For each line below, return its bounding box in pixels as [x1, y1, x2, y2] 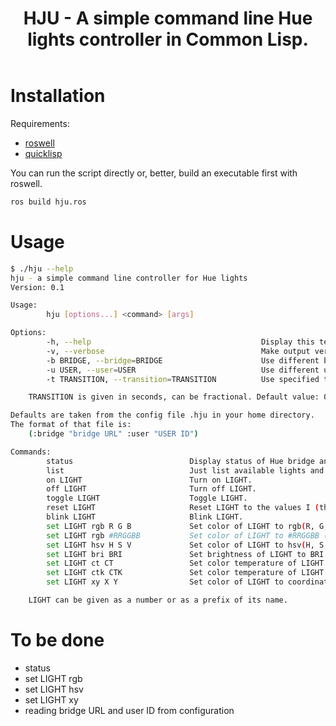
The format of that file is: [10, 420, 132, 430]
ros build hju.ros [10, 197, 87, 207]
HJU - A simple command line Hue [23, 7, 313, 30]
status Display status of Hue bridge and [46, 456, 333, 466]
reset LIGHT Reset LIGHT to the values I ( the [46, 503, 333, 513]
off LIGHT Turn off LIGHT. [46, 484, 257, 494]
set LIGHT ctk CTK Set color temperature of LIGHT [46, 568, 325, 578]
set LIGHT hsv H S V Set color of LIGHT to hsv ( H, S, [46, 540, 329, 550]
